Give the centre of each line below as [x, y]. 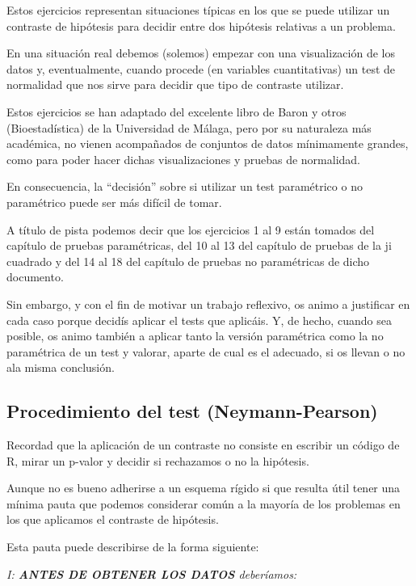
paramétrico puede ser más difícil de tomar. [114, 202]
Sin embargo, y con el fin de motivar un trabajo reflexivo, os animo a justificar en [208, 304]
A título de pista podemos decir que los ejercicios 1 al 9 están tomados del [191, 229]
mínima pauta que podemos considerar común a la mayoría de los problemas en [204, 503]
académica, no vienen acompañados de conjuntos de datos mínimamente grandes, [208, 143]
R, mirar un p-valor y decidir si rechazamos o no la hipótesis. [158, 460]
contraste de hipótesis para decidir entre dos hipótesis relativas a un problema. [201, 25]
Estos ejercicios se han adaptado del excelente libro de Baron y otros [176, 111]
